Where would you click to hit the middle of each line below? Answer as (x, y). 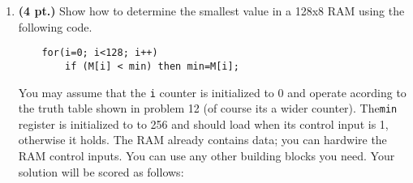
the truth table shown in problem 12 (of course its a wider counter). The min (208, 108)
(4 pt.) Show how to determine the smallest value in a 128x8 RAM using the (211, 11)
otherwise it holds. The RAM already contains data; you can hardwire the (202, 140)
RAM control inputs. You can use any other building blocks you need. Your (206, 155)
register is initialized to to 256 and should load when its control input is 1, (203, 123)
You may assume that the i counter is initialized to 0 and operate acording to (212, 92)
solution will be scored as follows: (101, 171)
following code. (55, 26)
